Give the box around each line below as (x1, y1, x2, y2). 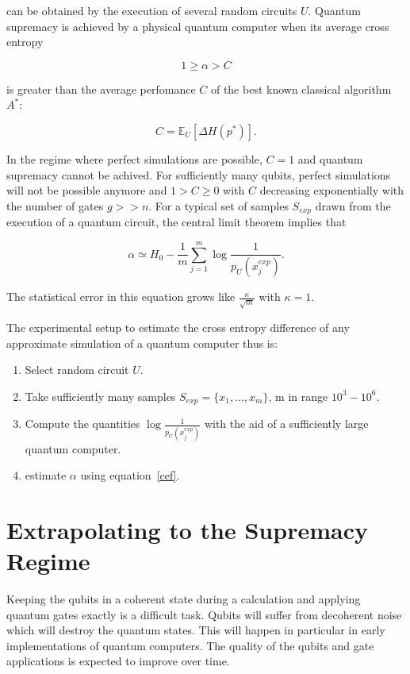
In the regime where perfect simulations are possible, (6, 150, 262, 167)
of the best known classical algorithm (210, 80, 392, 97)
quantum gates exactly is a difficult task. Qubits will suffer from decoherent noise (6, 606, 402, 622)
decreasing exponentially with (259, 182, 404, 198)
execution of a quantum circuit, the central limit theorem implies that (6, 214, 347, 230)
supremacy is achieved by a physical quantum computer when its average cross (6, 17, 389, 34)
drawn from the (315, 197, 391, 214)
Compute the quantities (25, 415, 140, 432)
